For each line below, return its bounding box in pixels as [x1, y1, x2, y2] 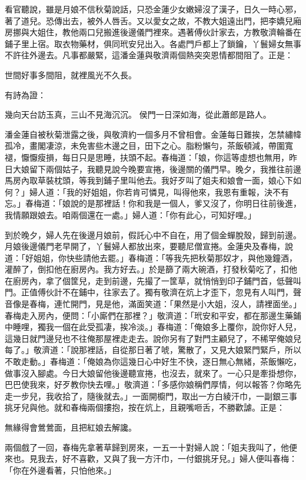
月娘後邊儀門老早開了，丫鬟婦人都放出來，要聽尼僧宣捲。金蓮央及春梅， [5, 240, 285, 252]
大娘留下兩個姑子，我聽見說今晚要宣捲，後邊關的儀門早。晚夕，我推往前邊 [12, 162, 301, 175]
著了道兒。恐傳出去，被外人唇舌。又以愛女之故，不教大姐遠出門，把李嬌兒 [5, 14, 293, 26]
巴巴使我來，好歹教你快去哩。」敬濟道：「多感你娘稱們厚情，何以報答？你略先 [5, 378, 301, 391]
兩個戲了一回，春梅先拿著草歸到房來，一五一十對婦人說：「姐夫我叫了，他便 [5, 441, 297, 453]
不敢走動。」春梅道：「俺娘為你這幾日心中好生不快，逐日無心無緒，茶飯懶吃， [5, 355, 301, 368]
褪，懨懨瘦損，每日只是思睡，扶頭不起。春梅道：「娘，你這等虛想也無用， [5, 151, 289, 163]
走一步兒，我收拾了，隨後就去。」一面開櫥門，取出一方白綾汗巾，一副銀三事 [5, 389, 297, 402]
